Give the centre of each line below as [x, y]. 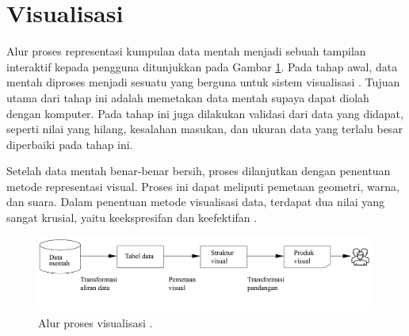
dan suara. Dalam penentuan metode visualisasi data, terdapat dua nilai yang [196, 202]
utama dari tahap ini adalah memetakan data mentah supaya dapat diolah [188, 97]
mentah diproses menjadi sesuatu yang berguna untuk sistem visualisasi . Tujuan [203, 82]
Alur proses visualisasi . [96, 323]
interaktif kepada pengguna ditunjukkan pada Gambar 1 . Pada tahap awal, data [202, 66]
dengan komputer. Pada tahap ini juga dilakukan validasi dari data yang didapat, [205, 113]
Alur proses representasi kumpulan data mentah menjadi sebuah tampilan [186, 51]
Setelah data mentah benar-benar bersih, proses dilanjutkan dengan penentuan [199, 171]
